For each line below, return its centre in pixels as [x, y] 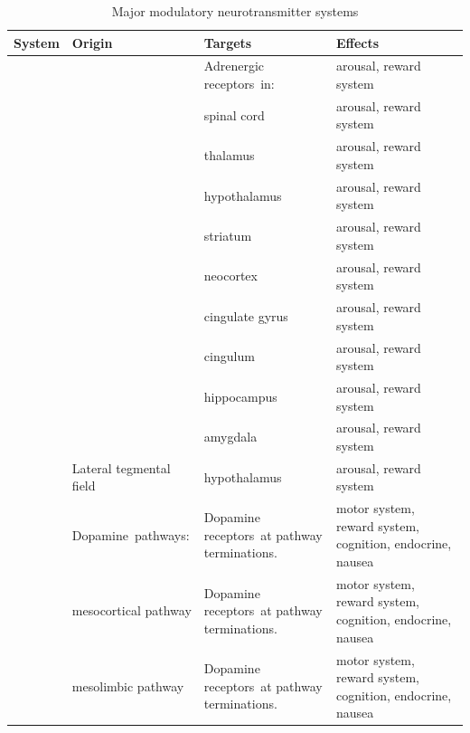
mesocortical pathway [132, 610]
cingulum [229, 356]
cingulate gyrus [246, 315]
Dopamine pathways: [131, 534]
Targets [228, 42]
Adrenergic [234, 66]
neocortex [230, 276]
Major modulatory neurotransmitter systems [235, 11]
